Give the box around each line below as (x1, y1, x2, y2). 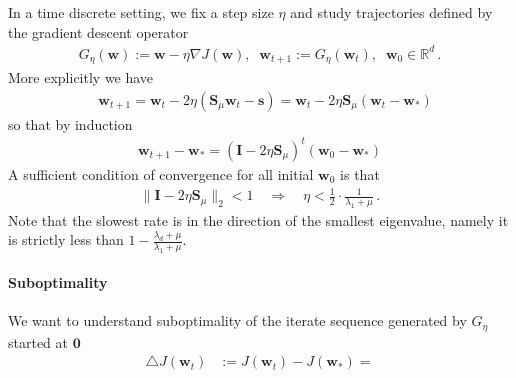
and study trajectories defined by (290, 2, 493, 22)
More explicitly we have (8, 67, 154, 88)
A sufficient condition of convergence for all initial (8, 163, 314, 184)
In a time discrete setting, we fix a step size (8, 2, 274, 22)
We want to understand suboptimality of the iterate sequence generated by (8, 310, 467, 331)
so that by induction (8, 113, 133, 134)
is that (340, 163, 380, 184)
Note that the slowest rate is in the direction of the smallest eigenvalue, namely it (8, 209, 509, 230)
